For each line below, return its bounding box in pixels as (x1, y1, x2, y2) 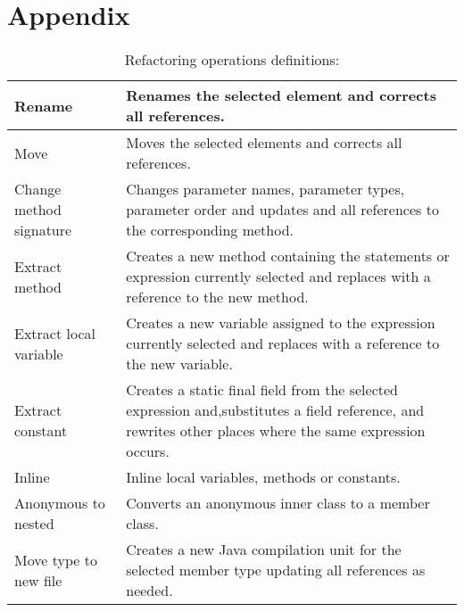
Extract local (14, 322, 95, 343)
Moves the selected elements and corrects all (126, 132, 402, 153)
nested (14, 513, 54, 534)
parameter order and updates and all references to (126, 199, 439, 220)
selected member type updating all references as (126, 559, 426, 581)
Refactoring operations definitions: (124, 49, 340, 70)
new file (14, 569, 62, 591)
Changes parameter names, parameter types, (126, 178, 405, 200)
